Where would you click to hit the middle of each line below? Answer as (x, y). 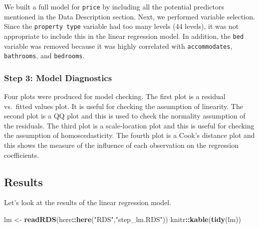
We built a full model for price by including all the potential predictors (114, 6)
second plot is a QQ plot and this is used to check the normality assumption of (125, 116)
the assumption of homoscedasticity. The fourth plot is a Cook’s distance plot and (129, 135)
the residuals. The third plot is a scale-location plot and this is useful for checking (129, 125)
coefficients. (22, 155)
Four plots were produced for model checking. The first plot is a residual (115, 96)
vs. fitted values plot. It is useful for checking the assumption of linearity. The (124, 106)
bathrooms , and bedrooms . (44, 56)
